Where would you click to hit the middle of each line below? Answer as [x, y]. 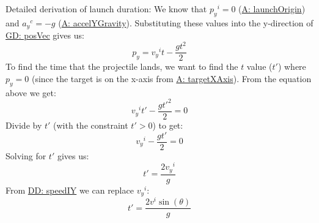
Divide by [24, 125]
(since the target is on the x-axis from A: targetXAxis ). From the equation [171, 78]
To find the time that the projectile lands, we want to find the [122, 66]
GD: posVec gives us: [45, 35]
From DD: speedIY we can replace [70, 190]
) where [292, 66]
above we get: [31, 92]
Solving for [26, 155]
